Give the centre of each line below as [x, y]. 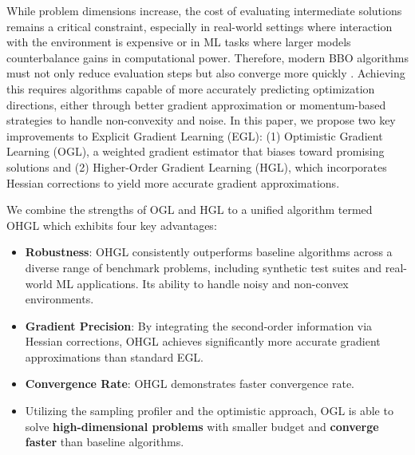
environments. [59, 299]
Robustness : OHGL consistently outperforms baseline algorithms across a [209, 252]
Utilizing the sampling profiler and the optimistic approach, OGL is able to [209, 411]
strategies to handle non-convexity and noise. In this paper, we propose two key [201, 120]
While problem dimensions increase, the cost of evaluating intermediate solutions [204, 10]
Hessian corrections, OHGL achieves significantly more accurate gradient [203, 341]
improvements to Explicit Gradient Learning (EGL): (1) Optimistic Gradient [195, 135]
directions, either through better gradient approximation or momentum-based [196, 104]
